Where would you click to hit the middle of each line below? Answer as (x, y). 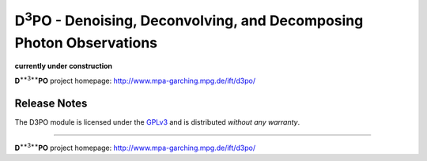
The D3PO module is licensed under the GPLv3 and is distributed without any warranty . (157, 122)
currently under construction (64, 66)
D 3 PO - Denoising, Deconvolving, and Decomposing (189, 19)
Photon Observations (86, 43)
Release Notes (51, 103)
